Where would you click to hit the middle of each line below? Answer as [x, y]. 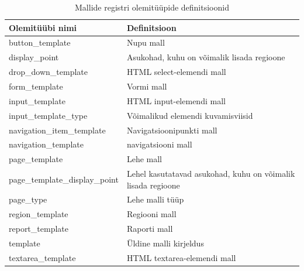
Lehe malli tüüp [155, 199]
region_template [39, 214]
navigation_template [46, 144]
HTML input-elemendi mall [176, 100]
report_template [39, 229]
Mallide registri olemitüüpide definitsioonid [152, 7]
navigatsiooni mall [159, 144]
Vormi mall [147, 86]
